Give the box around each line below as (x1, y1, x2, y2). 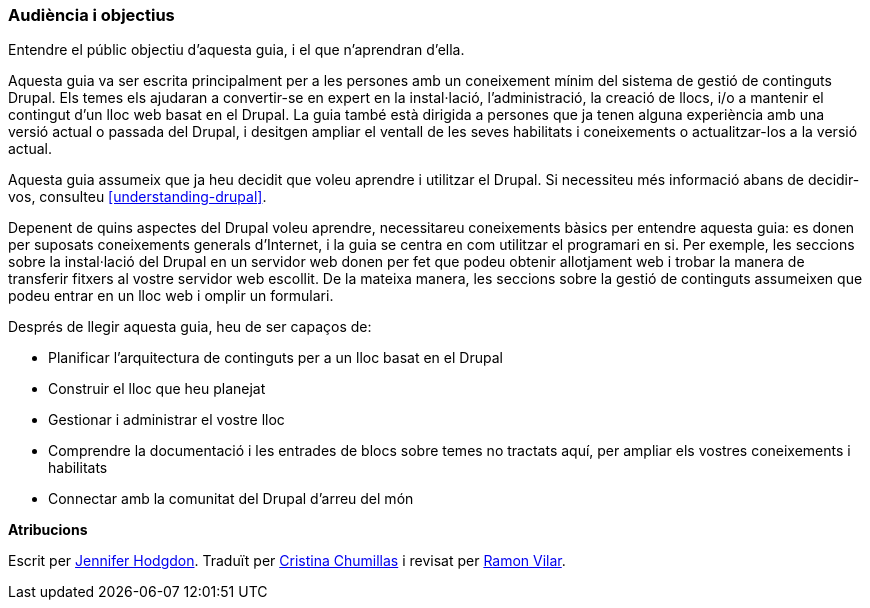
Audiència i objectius (8, 5, 175, 25)
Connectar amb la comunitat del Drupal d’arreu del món (48, 490, 414, 508)
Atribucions (8, 521, 88, 539)
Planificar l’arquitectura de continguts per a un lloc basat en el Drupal (48, 349, 503, 367)
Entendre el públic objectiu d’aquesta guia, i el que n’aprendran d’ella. (8, 41, 465, 59)
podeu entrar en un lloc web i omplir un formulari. (8, 287, 334, 305)
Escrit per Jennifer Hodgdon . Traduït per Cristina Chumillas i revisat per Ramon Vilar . (8, 552, 566, 570)
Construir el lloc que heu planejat (48, 380, 266, 398)
